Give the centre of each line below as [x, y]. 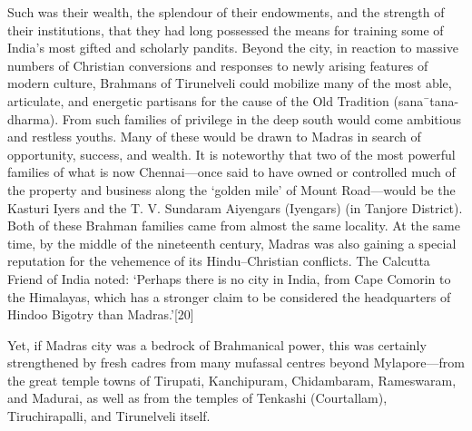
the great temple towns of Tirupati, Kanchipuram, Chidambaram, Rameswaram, [232, 380]
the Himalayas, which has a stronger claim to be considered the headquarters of [229, 296]
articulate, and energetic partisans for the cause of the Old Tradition [198, 100]
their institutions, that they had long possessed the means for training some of [226, 29]
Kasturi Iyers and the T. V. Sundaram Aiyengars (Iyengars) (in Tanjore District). [235, 207]
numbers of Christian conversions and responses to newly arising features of [218, 65]
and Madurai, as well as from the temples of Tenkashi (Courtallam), [197, 398]
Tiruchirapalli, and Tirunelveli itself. [109, 416]
